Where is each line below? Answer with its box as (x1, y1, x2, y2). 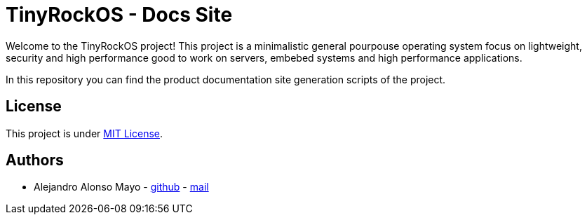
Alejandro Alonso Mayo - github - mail (34, 181, 209, 193)
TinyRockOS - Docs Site (6, 3, 233, 27)
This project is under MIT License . (6, 127, 163, 139)
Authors (6, 151, 64, 170)
